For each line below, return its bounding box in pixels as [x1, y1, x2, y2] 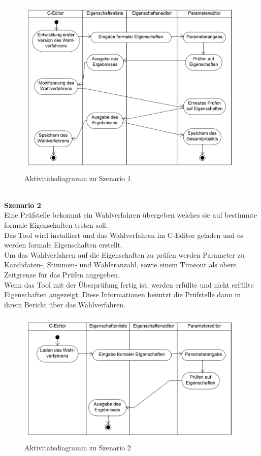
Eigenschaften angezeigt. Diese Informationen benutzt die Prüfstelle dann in [4, 289, 241, 300]
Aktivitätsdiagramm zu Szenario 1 [24, 172, 131, 183]
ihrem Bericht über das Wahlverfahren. [4, 299, 125, 309]
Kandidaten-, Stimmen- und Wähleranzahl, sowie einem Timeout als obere [4, 259, 237, 270]
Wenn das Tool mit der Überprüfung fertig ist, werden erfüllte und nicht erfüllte [4, 279, 254, 290]
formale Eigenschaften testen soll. [4, 220, 108, 230]
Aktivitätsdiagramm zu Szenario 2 [24, 442, 131, 453]
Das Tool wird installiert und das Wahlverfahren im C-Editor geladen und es [4, 229, 243, 240]
